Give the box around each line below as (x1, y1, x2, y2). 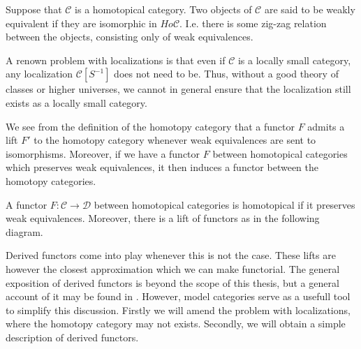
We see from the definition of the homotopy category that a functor (6, 119, 295, 133)
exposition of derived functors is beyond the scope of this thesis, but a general (6, 275, 339, 290)
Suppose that (6, 2, 62, 16)
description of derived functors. (6, 329, 139, 344)
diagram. (6, 224, 43, 239)
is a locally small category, (237, 52, 351, 67)
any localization (6, 66, 73, 81)
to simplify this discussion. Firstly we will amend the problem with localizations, (6, 302, 351, 317)
